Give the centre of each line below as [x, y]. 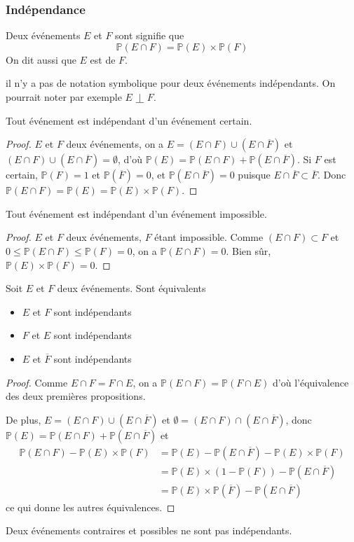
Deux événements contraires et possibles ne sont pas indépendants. [149, 530]
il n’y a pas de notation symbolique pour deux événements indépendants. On [171, 83]
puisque [254, 175]
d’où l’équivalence [311, 382]
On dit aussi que [41, 59]
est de [103, 59]
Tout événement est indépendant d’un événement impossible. [136, 213]
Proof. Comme [37, 382]
